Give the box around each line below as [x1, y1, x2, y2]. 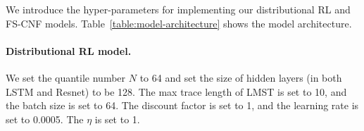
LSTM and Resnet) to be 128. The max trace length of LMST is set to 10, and [6, 84, 347, 99]
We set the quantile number [6, 70, 126, 85]
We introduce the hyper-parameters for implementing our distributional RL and [6, 2, 351, 16]
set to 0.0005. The [6, 111, 84, 126]
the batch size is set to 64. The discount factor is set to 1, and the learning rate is [6, 98, 359, 113]
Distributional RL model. [6, 43, 132, 58]
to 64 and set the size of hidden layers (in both [139, 70, 342, 85]
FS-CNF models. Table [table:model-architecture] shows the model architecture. [6, 15, 352, 30]
